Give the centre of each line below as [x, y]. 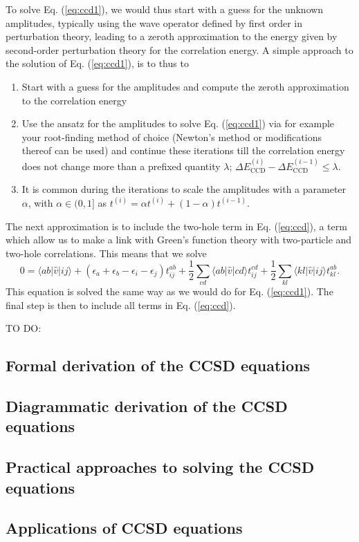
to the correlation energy [74, 100]
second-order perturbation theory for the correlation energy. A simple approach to [179, 49]
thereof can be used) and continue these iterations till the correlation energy [183, 150]
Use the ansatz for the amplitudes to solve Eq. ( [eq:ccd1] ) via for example [178, 123]
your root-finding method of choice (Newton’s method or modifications [172, 137]
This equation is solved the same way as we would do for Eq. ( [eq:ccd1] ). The [169, 291]
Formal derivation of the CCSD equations [158, 365]
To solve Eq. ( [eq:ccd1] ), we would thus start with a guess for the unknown [165, 9]
